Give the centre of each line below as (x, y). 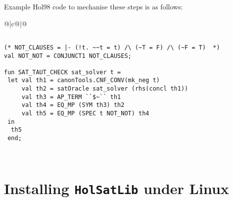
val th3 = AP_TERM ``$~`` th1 (71, 97)
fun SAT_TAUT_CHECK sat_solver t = (63, 72)
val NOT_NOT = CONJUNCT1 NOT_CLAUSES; (68, 56)
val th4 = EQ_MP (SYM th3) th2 (73, 105)
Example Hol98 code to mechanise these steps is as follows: (93, 6)
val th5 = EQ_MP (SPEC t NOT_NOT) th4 (85, 114)
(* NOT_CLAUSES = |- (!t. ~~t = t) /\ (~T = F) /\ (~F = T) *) (112, 47)
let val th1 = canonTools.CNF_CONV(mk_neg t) (84, 80)
